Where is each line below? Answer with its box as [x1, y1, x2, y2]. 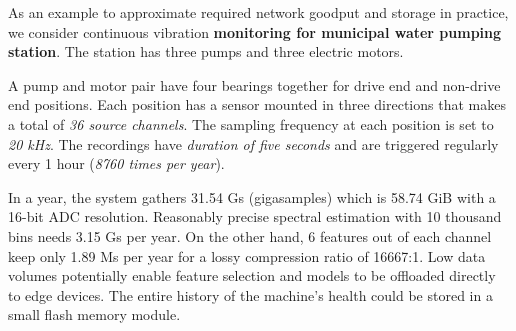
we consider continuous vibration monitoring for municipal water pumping [8, 21, 502, 42]
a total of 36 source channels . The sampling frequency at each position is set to [8, 113, 494, 134]
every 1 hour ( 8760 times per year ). [8, 153, 225, 174]
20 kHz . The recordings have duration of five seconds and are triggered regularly [8, 133, 499, 154]
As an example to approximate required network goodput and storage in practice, [8, 2, 509, 22]
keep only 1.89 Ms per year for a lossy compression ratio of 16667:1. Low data [8, 245, 486, 266]
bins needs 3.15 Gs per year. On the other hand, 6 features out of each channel [8, 225, 492, 246]
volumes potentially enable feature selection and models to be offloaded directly [8, 265, 496, 286]
